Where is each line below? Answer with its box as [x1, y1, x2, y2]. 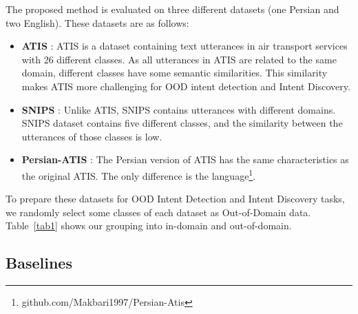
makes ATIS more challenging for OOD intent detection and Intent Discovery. [21, 78, 350, 93]
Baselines [6, 252, 72, 273]
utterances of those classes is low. [21, 129, 162, 143]
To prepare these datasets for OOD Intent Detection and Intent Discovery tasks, [6, 191, 345, 206]
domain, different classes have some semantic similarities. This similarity [21, 65, 328, 80]
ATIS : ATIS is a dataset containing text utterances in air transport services [21, 39, 348, 53]
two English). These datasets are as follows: [6, 15, 189, 30]
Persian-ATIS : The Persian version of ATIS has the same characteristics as [21, 152, 349, 167]
